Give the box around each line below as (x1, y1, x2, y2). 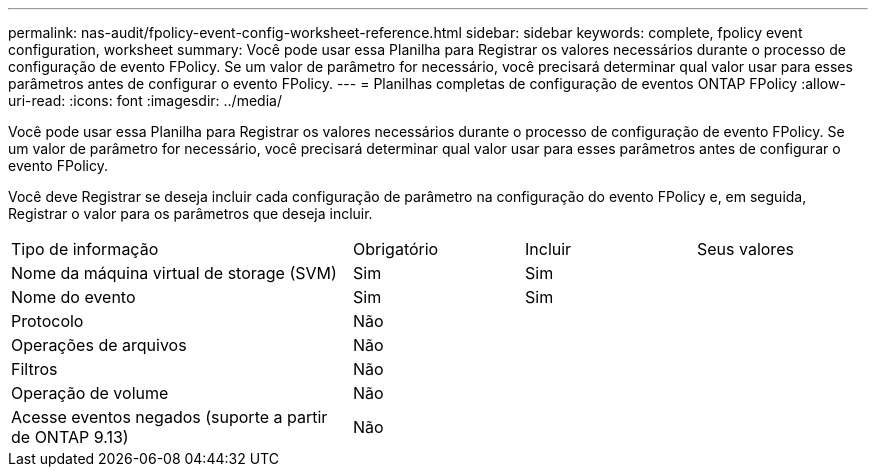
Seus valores (697, 239, 794, 259)
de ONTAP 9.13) (11, 427, 129, 447)
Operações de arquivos (11, 335, 187, 355)
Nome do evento (11, 287, 136, 307)
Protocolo (11, 311, 84, 331)
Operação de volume (11, 383, 169, 403)
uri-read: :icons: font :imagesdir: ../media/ (8, 92, 282, 109)
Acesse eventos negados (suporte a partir (11, 407, 328, 427)
